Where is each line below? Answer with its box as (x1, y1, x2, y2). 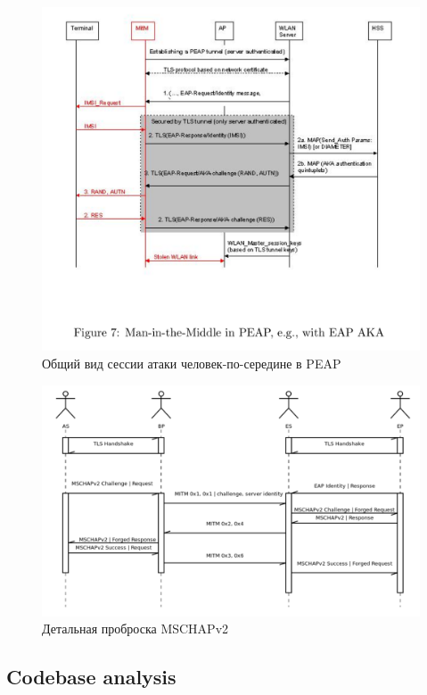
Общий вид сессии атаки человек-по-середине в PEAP (42, 354, 341, 373)
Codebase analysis (6, 663, 177, 691)
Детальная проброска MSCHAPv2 (42, 619, 229, 638)
